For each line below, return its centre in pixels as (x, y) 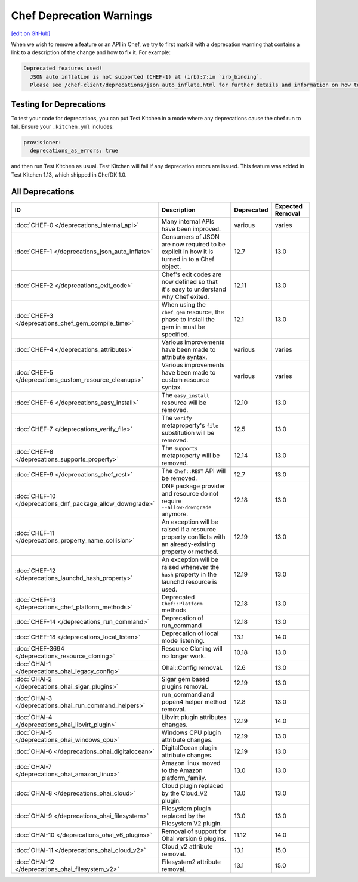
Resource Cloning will (192, 648)
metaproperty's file (190, 425)
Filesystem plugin (186, 808)
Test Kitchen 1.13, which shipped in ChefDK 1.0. (69, 174)
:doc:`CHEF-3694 (40, 648)
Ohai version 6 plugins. (194, 838)
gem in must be (183, 327)
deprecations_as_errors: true (74, 151)
